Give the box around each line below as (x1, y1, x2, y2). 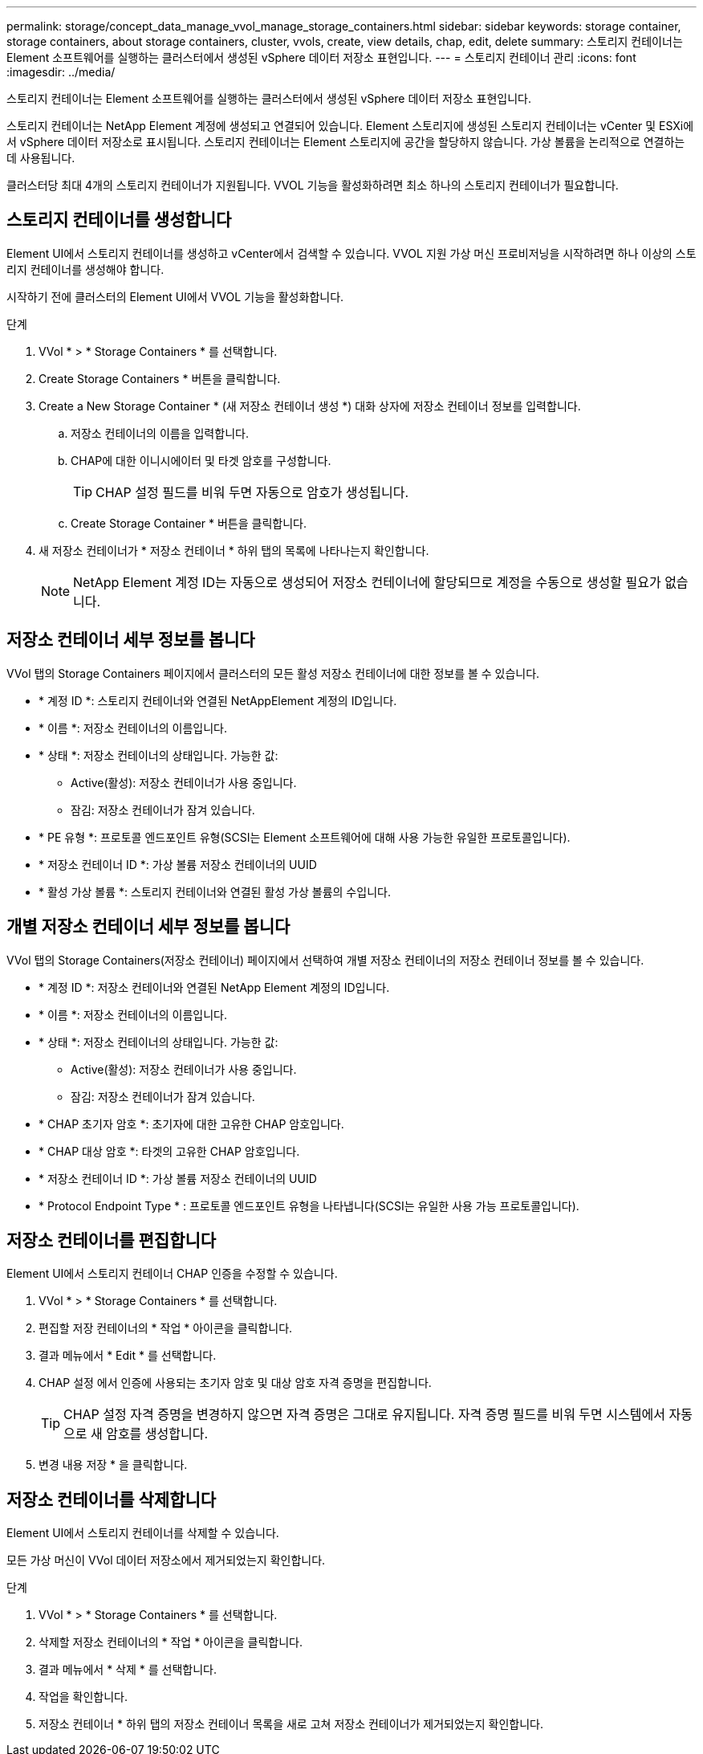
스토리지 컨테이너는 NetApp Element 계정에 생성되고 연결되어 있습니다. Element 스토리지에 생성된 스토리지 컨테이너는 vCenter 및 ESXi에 (6, 119, 694, 133)
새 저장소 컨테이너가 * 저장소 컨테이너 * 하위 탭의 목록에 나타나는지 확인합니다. (39, 543, 429, 557)
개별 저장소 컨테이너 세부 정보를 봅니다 (6, 916, 291, 937)
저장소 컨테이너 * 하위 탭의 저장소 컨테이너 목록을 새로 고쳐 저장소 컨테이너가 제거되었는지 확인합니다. (39, 1717, 543, 1732)
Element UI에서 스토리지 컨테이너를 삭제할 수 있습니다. (6, 1526, 279, 1540)
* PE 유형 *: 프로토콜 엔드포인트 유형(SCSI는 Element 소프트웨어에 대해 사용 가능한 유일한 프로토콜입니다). (39, 830, 571, 844)
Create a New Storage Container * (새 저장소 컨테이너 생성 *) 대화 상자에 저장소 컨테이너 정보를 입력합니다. (39, 398, 581, 413)
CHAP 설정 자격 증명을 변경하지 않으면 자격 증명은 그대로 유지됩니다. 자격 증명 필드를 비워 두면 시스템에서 (63, 1406, 665, 1423)
